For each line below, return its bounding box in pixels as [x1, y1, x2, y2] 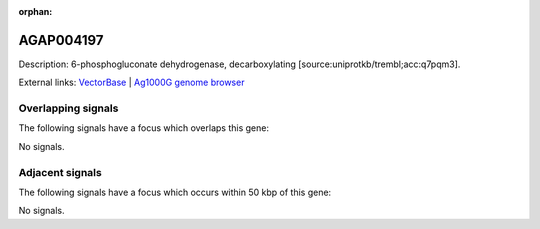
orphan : [18, 6, 53, 17]
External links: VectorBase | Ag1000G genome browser [18, 76, 245, 89]
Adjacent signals [18, 165, 102, 179]
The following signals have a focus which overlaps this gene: [18, 122, 270, 134]
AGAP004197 [18, 31, 104, 49]
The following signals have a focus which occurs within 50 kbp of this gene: [18, 186, 332, 198]
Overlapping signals [18, 101, 119, 115]
